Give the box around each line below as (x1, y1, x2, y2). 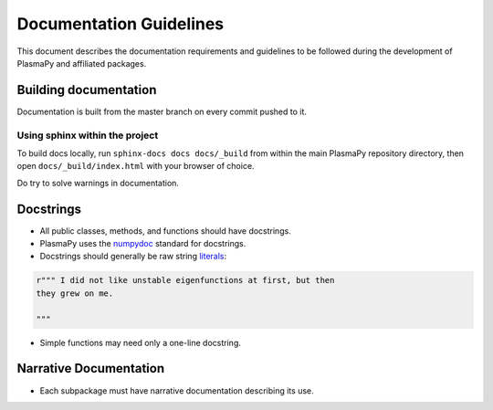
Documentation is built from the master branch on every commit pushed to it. (16, 106, 308, 117)
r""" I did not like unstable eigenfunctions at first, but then (36, 275, 335, 286)
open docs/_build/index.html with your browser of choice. (16, 161, 255, 172)
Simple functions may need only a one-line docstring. (39, 337, 241, 348)
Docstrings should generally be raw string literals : (39, 251, 227, 262)
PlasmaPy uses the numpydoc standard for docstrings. (39, 238, 246, 249)
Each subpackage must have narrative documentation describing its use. (39, 384, 314, 396)
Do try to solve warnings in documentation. (16, 177, 180, 188)
